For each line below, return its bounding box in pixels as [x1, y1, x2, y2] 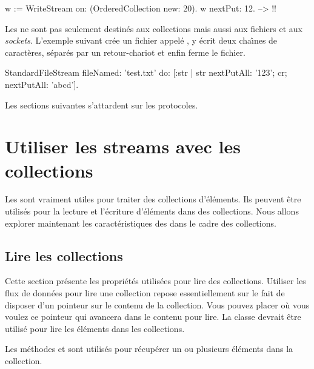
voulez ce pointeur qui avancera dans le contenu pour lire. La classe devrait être [5, 310, 301, 323]
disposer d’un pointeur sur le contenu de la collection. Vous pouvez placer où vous [5, 298, 310, 311]
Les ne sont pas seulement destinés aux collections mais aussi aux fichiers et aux [5, 22, 302, 35]
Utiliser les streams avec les [5, 134, 241, 159]
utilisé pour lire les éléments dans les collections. [5, 322, 185, 334]
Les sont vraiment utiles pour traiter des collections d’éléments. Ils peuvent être [5, 193, 301, 205]
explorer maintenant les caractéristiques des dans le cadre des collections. [5, 216, 276, 229]
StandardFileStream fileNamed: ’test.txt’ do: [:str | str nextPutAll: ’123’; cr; [5, 66, 287, 79]
